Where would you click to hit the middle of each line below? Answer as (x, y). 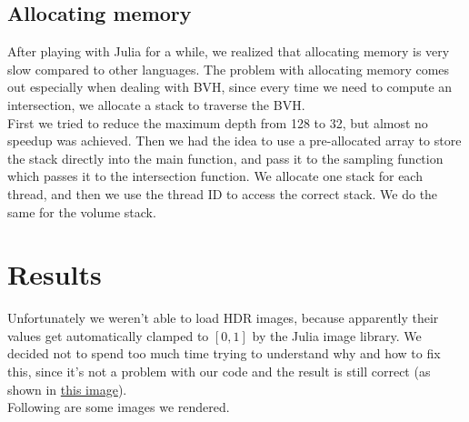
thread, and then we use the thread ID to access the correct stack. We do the (223, 193)
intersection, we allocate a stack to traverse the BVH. (156, 104)
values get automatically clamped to (108, 335)
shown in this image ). (67, 389)
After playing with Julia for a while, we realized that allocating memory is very (229, 51)
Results (55, 274)
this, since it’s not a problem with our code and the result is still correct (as (219, 372)
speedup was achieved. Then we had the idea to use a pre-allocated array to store (234, 141)
